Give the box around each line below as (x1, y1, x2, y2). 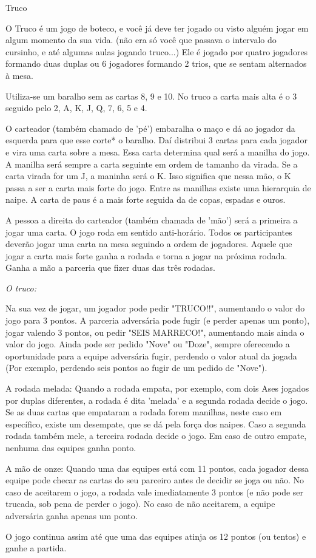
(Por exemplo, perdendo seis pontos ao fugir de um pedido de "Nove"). (5, 361, 267, 374)
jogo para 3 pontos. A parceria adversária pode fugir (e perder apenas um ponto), (5, 314, 310, 327)
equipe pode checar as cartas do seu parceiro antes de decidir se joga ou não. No (5, 474, 304, 486)
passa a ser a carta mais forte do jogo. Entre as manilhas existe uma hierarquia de (5, 181, 311, 194)
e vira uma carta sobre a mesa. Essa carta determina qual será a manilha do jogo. (5, 145, 310, 158)
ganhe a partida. (5, 542, 67, 554)
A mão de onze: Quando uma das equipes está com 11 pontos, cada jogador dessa (5, 461, 309, 474)
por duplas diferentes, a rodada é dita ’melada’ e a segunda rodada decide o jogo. (5, 393, 308, 406)
